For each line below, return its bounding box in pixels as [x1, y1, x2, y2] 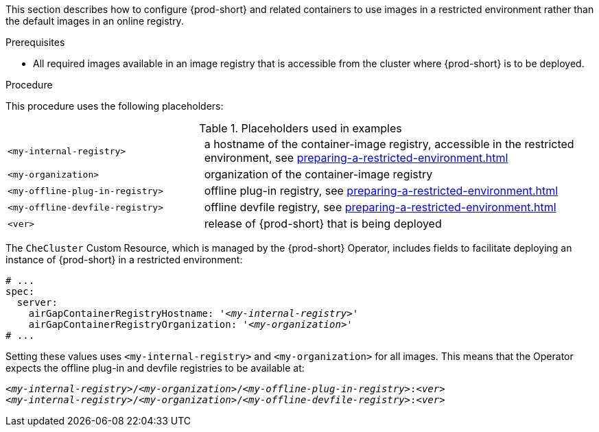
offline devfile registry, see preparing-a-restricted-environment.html [204, 200, 556, 214]
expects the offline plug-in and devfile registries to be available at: [5, 362, 305, 374]
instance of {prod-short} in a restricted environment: [5, 254, 243, 265]
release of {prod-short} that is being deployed [204, 217, 442, 230]
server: [16, 297, 58, 308]
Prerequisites [5, 36, 65, 48]
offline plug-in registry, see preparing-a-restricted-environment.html [204, 184, 559, 197]
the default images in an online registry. [5, 15, 184, 27]
